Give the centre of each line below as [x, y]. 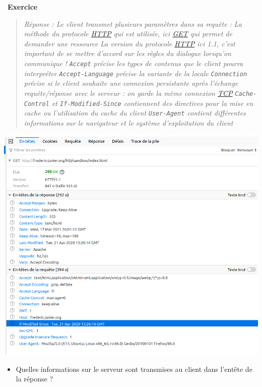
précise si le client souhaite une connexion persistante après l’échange [131, 83]
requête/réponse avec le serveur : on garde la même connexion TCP [128, 93]
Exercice [23, 7]
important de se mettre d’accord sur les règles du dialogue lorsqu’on [127, 53]
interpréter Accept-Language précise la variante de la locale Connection [136, 73]
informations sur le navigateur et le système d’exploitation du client [128, 122]
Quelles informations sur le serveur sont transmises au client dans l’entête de [134, 369]
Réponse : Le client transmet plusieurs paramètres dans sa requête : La [133, 23]
